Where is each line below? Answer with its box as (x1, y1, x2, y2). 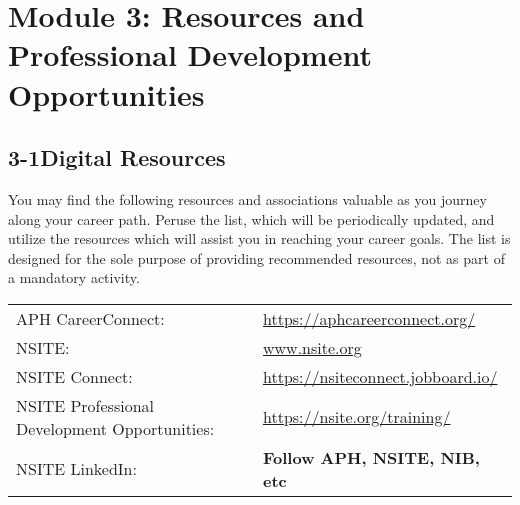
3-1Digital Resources (8, 142, 226, 173)
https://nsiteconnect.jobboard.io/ (262, 364, 498, 388)
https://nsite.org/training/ (262, 405, 451, 429)
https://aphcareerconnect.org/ (262, 306, 476, 330)
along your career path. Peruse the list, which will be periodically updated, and (8, 208, 495, 229)
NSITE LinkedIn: (16, 457, 137, 481)
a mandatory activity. (8, 267, 140, 288)
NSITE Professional (16, 393, 155, 417)
